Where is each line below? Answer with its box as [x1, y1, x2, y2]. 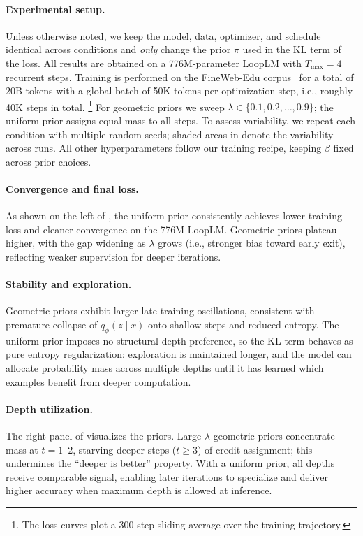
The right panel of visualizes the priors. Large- [6, 428, 205, 442]
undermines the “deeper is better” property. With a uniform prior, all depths [6, 456, 335, 470]
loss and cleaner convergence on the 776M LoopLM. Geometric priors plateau [6, 222, 337, 236]
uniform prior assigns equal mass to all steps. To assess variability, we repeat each [6, 113, 356, 128]
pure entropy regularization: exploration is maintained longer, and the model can [6, 347, 352, 361]
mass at [6, 442, 38, 456]
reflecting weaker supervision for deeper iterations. [6, 249, 221, 263]
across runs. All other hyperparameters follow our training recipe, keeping [6, 140, 322, 155]
